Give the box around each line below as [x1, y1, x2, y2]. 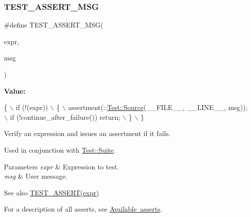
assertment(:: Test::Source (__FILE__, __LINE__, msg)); [68, 102, 248, 112]
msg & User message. [4, 171, 68, 181]
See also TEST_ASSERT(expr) [4, 187, 99, 197]
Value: [4, 85, 25, 96]
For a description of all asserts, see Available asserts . [4, 204, 162, 214]
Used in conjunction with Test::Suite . [4, 144, 116, 155]
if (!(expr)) [16, 102, 48, 112]
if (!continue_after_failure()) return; [10, 111, 121, 122]
